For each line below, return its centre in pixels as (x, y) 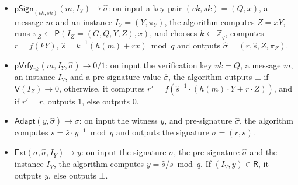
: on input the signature (124, 152)
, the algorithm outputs (210, 77)
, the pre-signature (207, 152)
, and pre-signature (198, 121)
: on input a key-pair (145, 8)
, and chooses (174, 33)
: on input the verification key (159, 64)
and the (264, 152)
